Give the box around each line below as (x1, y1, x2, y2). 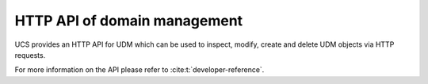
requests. (14, 50, 46, 59)
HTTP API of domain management (14, 12, 243, 29)
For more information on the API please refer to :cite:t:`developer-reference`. (14, 65, 265, 74)
